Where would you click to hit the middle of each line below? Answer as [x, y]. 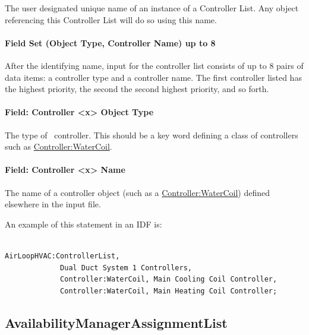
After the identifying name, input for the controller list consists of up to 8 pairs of [154, 65]
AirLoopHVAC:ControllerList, [62, 256]
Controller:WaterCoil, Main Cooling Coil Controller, [169, 279]
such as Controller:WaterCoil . [59, 146]
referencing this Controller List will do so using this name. [111, 19]
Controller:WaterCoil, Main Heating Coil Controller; [169, 291]
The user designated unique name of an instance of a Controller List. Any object [152, 8]
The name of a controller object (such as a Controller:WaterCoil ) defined [138, 192]
